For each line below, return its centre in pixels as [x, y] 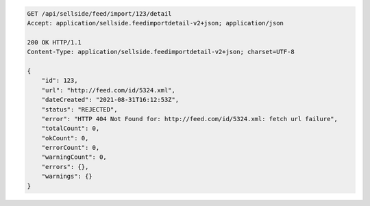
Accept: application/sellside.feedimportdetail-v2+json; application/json [156, 23]
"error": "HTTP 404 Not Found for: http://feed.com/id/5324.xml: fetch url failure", [190, 119]
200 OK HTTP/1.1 [54, 42]
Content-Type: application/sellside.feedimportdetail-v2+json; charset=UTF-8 [161, 52]
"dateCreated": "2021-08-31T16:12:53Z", [110, 100]
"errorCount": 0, [71, 148]
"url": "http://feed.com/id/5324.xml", [109, 90]
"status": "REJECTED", [79, 109]
